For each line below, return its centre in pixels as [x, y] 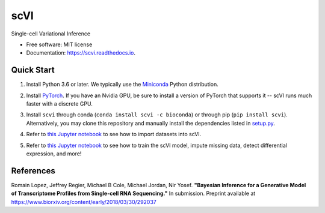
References [33, 171]
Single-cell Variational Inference [51, 34]
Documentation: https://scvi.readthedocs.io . [81, 53]
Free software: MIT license [59, 44]
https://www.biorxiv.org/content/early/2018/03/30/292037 [84, 202]
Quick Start [33, 70]
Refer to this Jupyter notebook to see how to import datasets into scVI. [114, 134]
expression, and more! [54, 154]
